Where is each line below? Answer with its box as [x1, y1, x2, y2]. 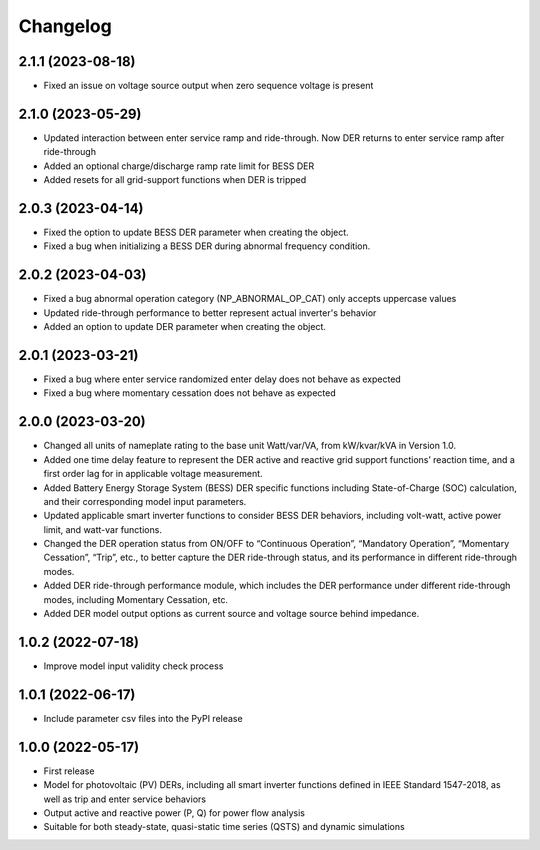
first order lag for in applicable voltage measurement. [43, 468, 264, 480]
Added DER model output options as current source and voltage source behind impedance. [43, 608, 420, 620]
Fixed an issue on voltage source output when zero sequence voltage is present [43, 80, 374, 92]
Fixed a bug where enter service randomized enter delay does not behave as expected [43, 373, 402, 385]
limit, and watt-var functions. [43, 523, 162, 535]
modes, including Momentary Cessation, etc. [43, 593, 229, 605]
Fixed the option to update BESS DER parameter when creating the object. [43, 226, 349, 239]
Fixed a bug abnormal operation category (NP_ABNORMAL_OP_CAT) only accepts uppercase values [43, 293, 457, 305]
